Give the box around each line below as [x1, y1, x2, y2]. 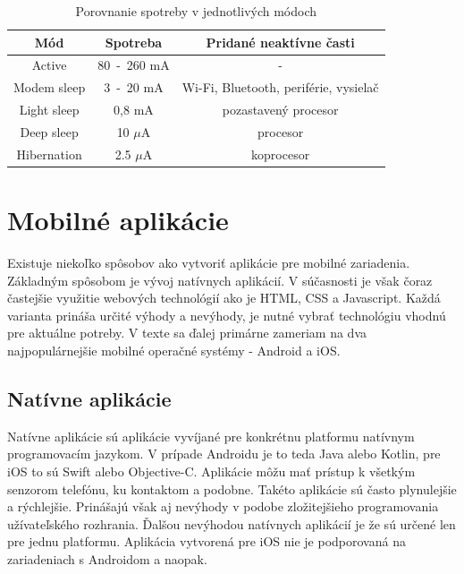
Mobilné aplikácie [7, 201, 229, 238]
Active [31, 56, 67, 74]
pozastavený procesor [222, 100, 339, 119]
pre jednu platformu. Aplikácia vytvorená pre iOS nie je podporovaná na [7, 532, 406, 551]
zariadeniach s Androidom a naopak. [7, 549, 207, 568]
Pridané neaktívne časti [206, 32, 355, 51]
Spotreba [105, 32, 163, 51]
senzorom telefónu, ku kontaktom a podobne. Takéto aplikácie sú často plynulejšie [7, 479, 457, 498]
